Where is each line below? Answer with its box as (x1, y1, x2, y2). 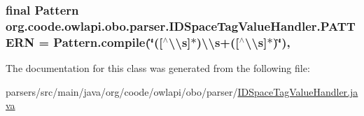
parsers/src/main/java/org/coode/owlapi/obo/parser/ (6, 84, 238, 99)
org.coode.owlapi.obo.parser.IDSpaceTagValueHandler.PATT (6, 17, 356, 34)
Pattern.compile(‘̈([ (53, 33, 163, 50)
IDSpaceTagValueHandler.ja (237, 84, 358, 99)
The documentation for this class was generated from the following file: (6, 61, 310, 75)
